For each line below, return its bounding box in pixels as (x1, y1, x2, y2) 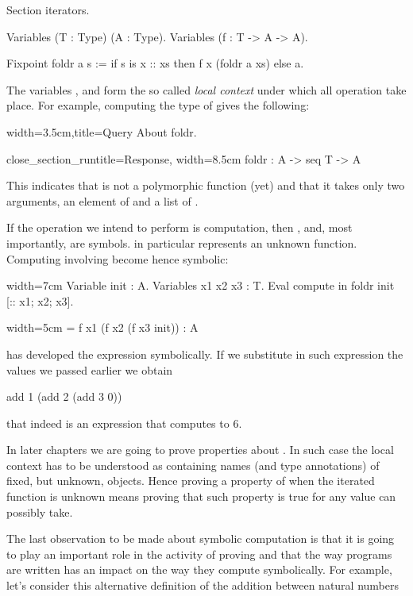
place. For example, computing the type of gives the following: (6, 97, 310, 113)
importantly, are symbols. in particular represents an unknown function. (6, 234, 357, 251)
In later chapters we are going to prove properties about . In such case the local (6, 441, 394, 458)
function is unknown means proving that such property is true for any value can (6, 488, 396, 505)
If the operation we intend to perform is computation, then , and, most (6, 219, 353, 236)
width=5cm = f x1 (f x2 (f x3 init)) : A (6, 319, 199, 336)
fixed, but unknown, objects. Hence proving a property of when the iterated (6, 472, 375, 489)
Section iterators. (6, 2, 90, 17)
